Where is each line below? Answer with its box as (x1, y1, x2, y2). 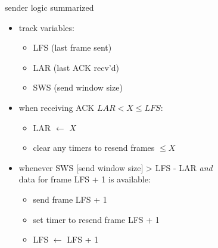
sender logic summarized (5, 1, 94, 13)
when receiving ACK (18, 101, 95, 113)
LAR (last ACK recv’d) (33, 61, 119, 73)
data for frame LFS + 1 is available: (18, 173, 151, 185)
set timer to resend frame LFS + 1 (33, 213, 160, 225)
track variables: (18, 21, 74, 33)
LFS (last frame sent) (33, 41, 112, 54)
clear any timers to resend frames (33, 141, 155, 154)
